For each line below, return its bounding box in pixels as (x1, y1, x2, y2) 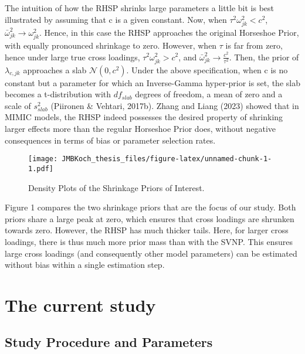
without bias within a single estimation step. (5, 258, 165, 271)
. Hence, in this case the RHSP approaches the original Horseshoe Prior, (39, 26, 299, 38)
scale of (5, 99, 31, 111)
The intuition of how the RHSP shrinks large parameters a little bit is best (5, 2, 274, 13)
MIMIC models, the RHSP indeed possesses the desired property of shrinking (5, 111, 283, 123)
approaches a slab (23, 63, 87, 76)
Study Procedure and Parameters (5, 333, 213, 351)
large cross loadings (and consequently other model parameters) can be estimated (5, 247, 297, 259)
